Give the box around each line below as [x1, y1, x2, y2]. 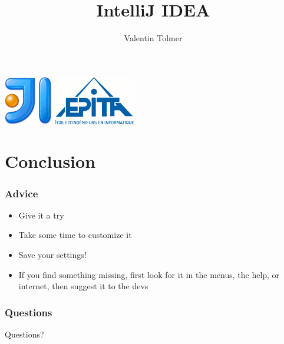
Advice [5, 186, 38, 200]
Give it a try [18, 209, 64, 221]
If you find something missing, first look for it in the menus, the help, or [18, 268, 280, 280]
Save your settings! [18, 249, 87, 261]
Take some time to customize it [18, 229, 132, 241]
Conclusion [5, 149, 96, 173]
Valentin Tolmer [124, 32, 183, 44]
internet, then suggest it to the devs [18, 280, 148, 292]
